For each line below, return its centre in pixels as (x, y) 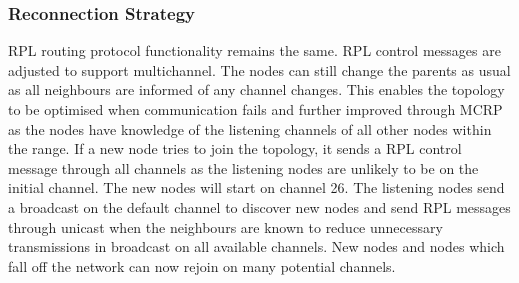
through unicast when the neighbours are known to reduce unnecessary (225, 226)
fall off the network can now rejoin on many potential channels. (202, 265)
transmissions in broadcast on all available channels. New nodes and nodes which (256, 246)
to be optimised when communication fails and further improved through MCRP (255, 109)
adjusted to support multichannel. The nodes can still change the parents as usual (259, 69)
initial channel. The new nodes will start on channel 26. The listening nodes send (256, 187)
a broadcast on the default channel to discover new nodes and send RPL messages (259, 206)
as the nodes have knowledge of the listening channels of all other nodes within (250, 128)
